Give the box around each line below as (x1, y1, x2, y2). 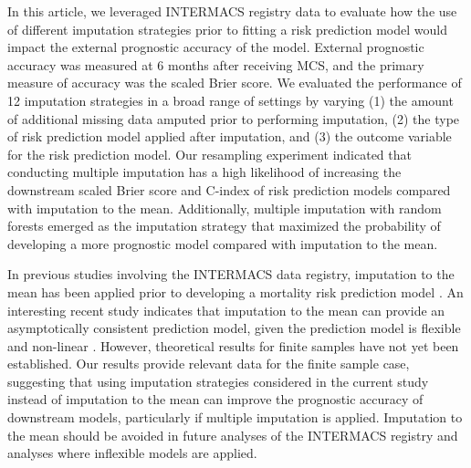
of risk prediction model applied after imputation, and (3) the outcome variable (7, 127, 452, 146)
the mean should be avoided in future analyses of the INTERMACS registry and (7, 425, 458, 444)
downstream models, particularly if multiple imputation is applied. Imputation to (7, 408, 463, 427)
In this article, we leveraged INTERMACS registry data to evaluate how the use (7, 2, 457, 20)
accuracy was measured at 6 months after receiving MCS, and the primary (7, 55, 424, 74)
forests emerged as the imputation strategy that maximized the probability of (7, 216, 441, 235)
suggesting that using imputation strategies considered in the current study (7, 371, 429, 390)
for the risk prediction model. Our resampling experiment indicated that (7, 144, 412, 163)
